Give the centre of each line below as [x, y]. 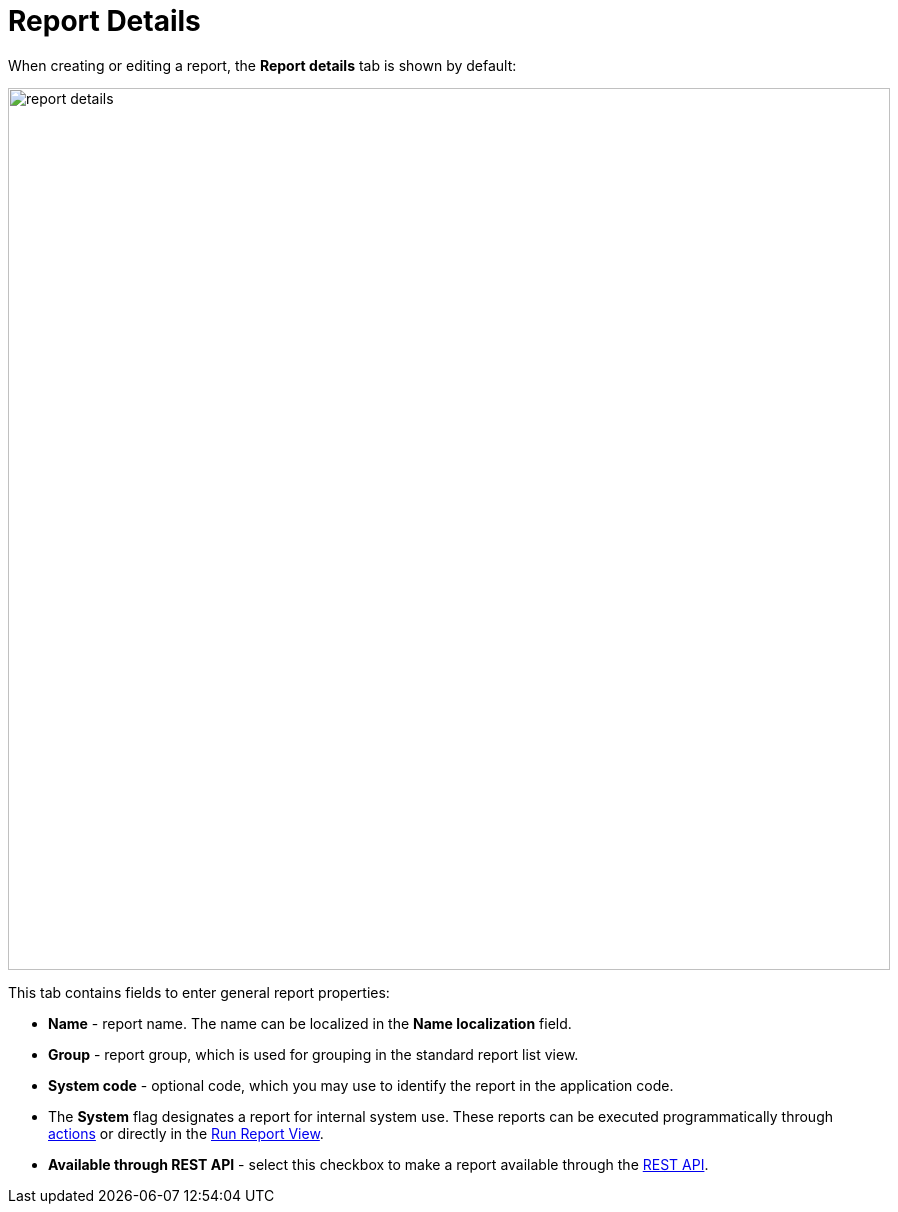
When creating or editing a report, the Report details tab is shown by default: [262, 65]
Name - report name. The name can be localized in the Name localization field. [310, 1023]
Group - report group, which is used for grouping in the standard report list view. [313, 1054]
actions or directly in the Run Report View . [186, 1133]
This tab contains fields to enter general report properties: [199, 992]
